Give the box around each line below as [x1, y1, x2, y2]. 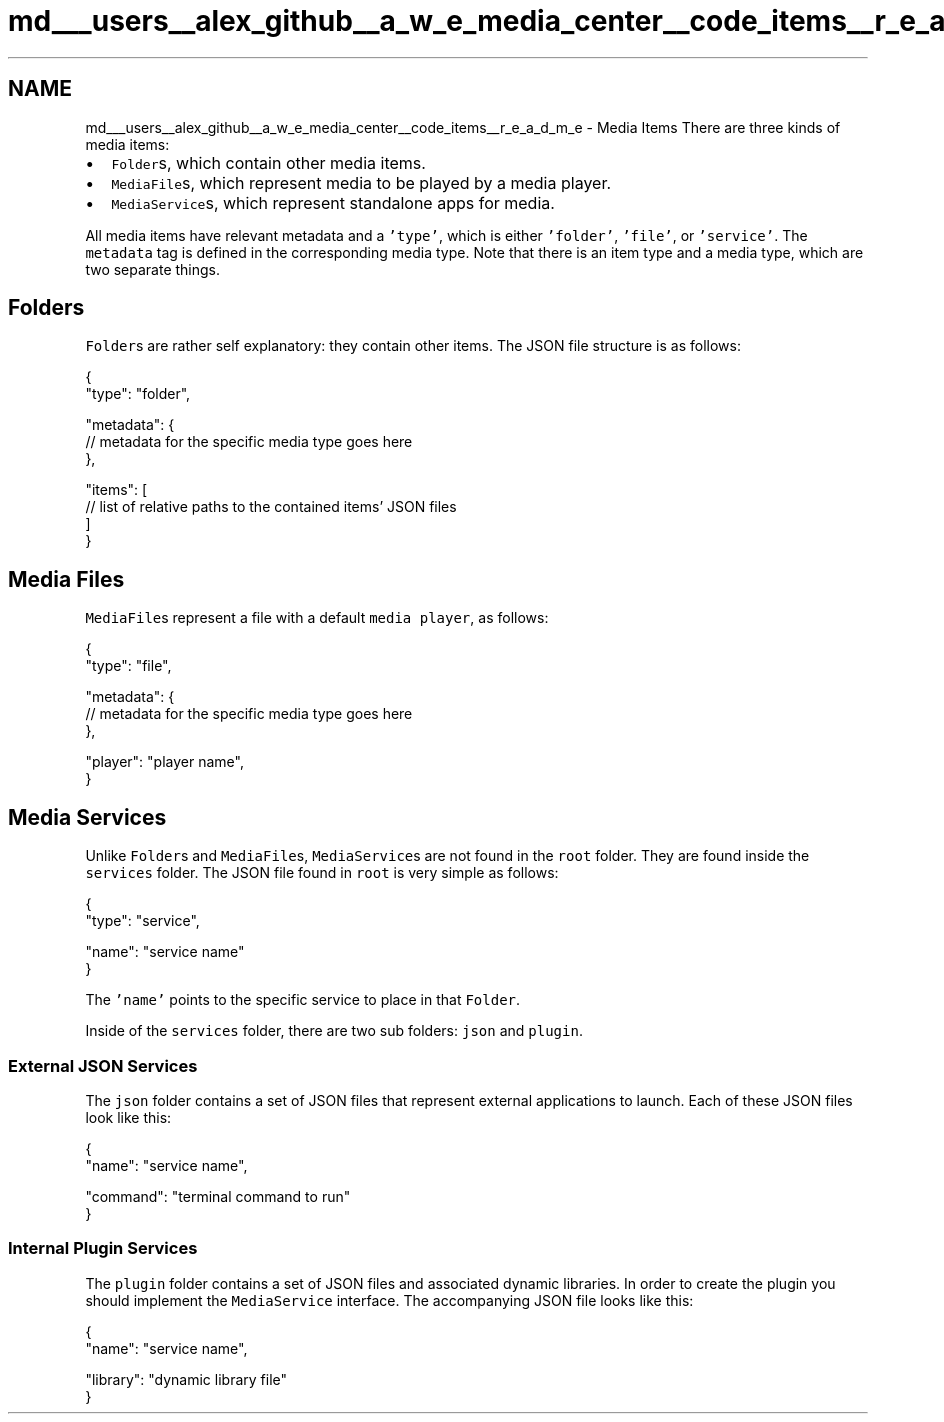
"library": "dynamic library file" [85, 1370, 288, 1388]
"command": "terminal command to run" [85, 1187, 351, 1205]
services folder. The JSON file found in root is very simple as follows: [85, 864, 559, 882]
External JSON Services [8, 1055, 198, 1076]
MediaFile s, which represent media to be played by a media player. [111, 172, 612, 193]
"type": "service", [85, 912, 200, 930]
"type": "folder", [85, 385, 191, 403]
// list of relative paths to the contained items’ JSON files [85, 498, 457, 516]
